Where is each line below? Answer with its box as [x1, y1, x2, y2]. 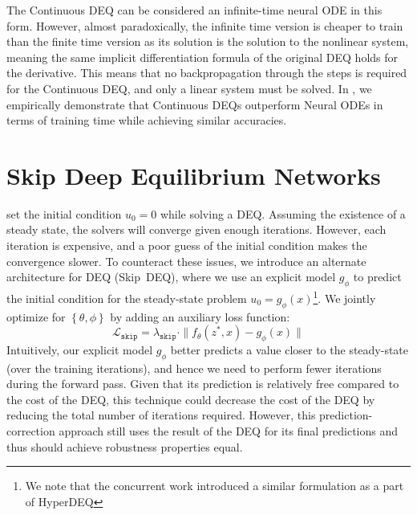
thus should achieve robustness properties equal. [6, 438, 243, 455]
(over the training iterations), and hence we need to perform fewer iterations [6, 359, 382, 376]
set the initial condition [6, 205, 122, 222]
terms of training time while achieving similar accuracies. [6, 112, 287, 129]
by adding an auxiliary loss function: [110, 308, 290, 325]
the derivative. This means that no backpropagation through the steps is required [6, 64, 407, 81]
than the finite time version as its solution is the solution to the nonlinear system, [6, 33, 409, 50]
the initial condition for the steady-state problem [6, 289, 247, 306]
